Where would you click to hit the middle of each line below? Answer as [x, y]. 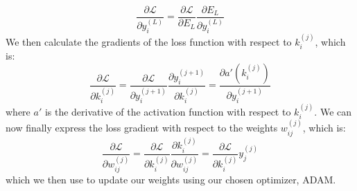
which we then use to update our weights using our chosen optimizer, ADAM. [171, 179]
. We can [333, 111]
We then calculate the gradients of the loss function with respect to [149, 41]
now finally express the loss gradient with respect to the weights [142, 128]
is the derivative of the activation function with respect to [168, 111]
